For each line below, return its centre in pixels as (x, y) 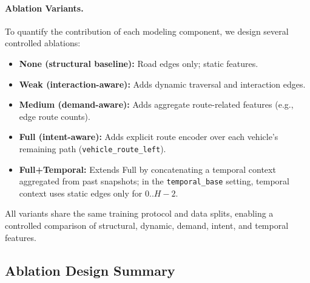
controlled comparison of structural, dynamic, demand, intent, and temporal (147, 225)
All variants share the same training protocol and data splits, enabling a (139, 213)
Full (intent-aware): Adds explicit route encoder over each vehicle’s (149, 137)
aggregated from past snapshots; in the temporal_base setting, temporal (154, 181)
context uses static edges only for (81, 193)
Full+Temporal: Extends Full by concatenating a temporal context (147, 169)
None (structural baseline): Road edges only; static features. (139, 63)
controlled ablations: (43, 43)
